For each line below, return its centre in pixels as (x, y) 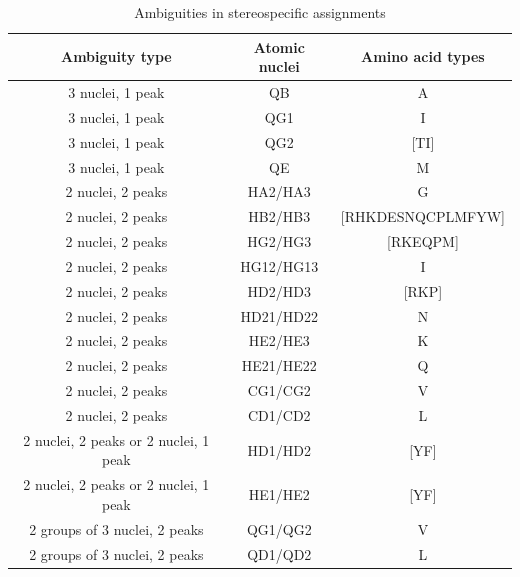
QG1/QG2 (279, 528)
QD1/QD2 (279, 553)
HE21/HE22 (279, 365)
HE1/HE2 (279, 494)
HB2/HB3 (279, 216)
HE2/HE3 (279, 340)
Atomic (279, 46)
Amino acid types (423, 56)
